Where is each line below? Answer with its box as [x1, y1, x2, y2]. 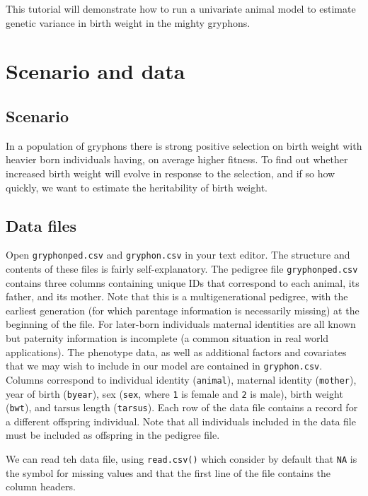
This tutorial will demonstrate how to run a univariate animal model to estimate [6, 1, 356, 16]
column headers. [6, 479, 76, 494]
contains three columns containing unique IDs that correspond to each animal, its [6, 275, 360, 290]
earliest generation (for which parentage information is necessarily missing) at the [6, 302, 360, 317]
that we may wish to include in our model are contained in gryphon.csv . [6, 358, 323, 373]
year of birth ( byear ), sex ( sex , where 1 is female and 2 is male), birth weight [6, 386, 343, 401]
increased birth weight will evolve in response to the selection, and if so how [6, 165, 335, 180]
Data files [6, 214, 77, 236]
